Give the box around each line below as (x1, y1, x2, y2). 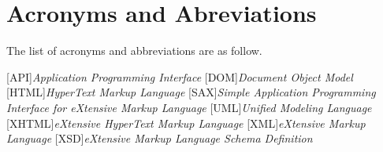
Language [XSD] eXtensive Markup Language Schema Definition (6, 130, 313, 147)
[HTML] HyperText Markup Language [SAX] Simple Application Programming (6, 84, 376, 100)
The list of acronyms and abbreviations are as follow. (6, 42, 262, 59)
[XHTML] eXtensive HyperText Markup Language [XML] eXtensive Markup (6, 114, 366, 131)
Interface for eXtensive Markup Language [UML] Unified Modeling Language (6, 99, 372, 115)
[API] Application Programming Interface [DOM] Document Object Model (6, 68, 353, 85)
